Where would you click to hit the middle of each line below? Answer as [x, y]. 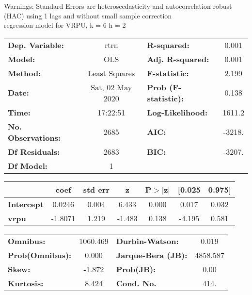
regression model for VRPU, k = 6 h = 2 [65, 25]
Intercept [26, 204]
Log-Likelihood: [177, 112]
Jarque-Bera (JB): [152, 255]
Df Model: [28, 165]
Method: [24, 73]
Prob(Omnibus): [40, 255]
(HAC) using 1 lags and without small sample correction [88, 15]
